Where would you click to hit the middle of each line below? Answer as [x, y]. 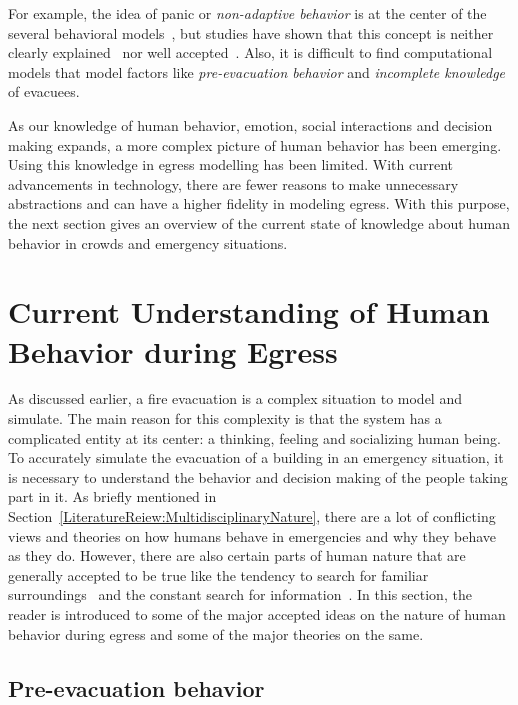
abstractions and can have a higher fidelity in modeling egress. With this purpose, [259, 203]
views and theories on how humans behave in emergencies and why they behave [252, 535]
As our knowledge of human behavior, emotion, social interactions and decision [250, 124]
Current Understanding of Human [249, 311]
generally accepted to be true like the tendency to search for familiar [218, 574]
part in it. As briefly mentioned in [112, 496]
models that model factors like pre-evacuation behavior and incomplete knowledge [257, 71]
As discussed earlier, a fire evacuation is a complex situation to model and [235, 398]
